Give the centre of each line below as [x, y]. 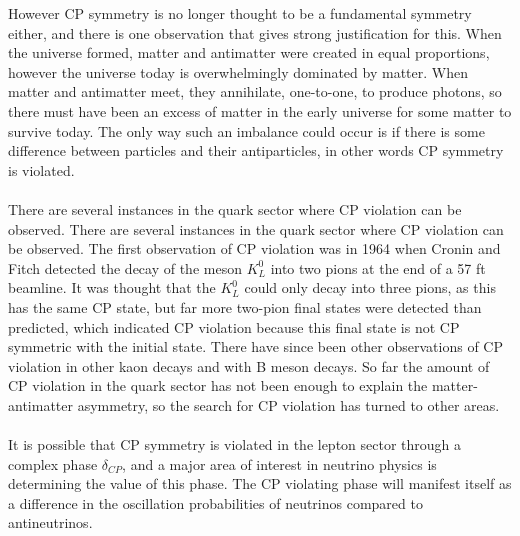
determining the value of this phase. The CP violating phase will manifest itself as [260, 483]
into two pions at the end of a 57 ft [378, 267]
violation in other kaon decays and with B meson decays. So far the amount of [249, 365]
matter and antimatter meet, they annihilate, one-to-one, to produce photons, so [255, 91]
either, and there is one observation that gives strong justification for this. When [255, 32]
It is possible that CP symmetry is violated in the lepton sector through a [235, 444]
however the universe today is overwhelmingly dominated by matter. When [238, 71]
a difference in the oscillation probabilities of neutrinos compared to [215, 502]
